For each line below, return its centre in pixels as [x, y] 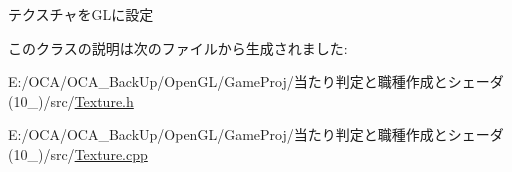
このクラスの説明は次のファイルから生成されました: [178, 47]
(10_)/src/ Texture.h [71, 100]
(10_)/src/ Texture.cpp [78, 153]
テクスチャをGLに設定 [81, 14]
